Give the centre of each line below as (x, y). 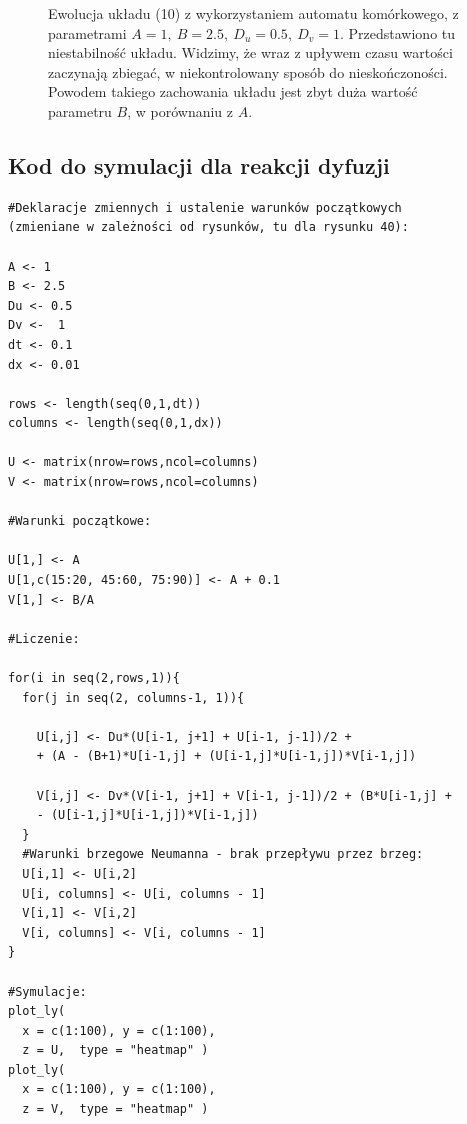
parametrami (87, 32)
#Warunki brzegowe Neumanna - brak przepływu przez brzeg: (223, 854)
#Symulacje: (47, 991)
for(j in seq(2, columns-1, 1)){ (133, 697)
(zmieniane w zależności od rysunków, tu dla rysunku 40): (208, 227)
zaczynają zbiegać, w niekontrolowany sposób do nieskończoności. (248, 71)
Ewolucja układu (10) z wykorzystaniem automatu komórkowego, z (253, 13)
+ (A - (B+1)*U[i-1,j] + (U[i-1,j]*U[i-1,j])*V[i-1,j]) (226, 756)
